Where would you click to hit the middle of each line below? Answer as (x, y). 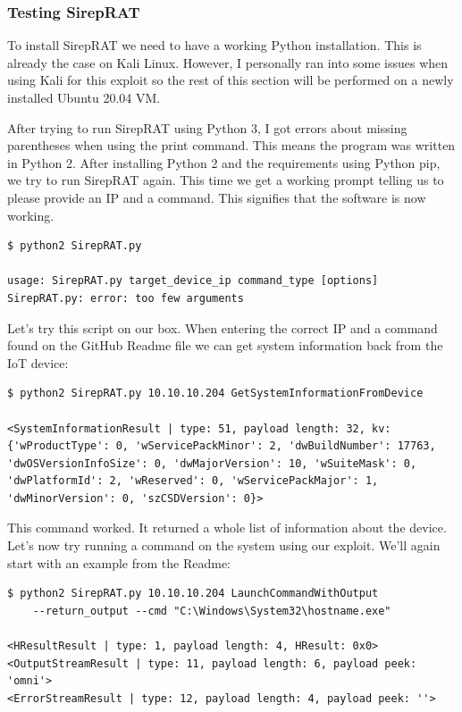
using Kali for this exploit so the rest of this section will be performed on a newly (231, 80)
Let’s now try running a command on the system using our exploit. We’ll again (224, 545)
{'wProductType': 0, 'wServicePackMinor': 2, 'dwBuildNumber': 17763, (222, 446)
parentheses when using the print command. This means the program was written (231, 145)
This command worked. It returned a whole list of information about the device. (227, 528)
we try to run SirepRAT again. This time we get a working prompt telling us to (226, 180)
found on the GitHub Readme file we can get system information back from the (225, 345)
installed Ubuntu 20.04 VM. (84, 97)
